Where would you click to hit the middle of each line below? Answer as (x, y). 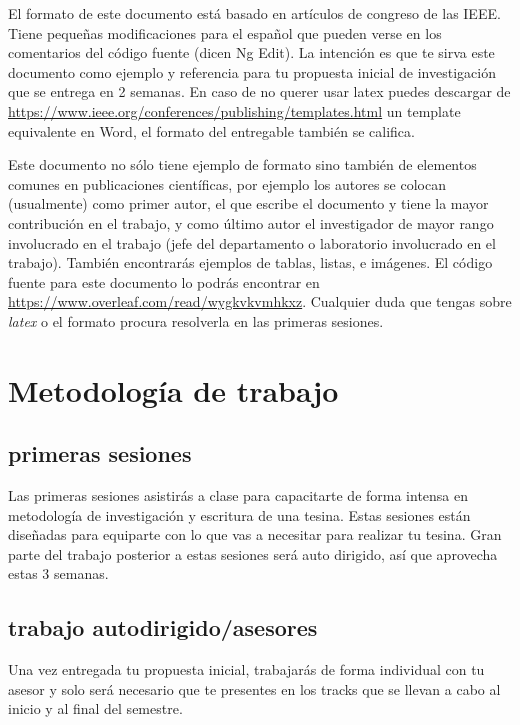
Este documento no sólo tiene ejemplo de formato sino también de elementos (242, 164)
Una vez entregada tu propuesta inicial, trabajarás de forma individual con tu (246, 669)
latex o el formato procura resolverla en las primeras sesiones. (196, 320)
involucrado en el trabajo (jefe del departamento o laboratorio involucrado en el (252, 242)
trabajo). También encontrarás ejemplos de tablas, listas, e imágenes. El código (250, 262)
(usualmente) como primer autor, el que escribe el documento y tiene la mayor (248, 203)
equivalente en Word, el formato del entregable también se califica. (211, 130)
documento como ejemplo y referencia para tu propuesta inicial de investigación (252, 71)
